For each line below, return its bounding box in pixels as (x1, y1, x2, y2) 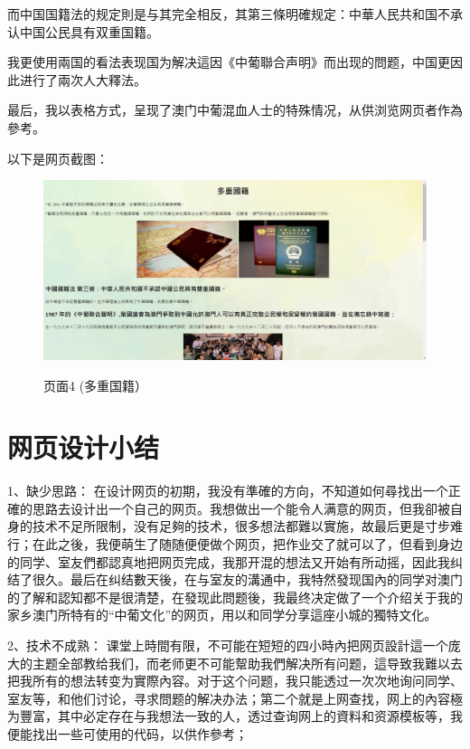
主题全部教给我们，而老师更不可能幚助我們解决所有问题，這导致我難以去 (32, 653, 463, 672)
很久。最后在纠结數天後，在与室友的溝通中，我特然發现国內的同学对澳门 (32, 570, 463, 589)
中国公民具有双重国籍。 (19, 22, 159, 41)
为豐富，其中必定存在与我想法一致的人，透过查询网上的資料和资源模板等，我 (7, 706, 463, 725)
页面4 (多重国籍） (43, 375, 148, 394)
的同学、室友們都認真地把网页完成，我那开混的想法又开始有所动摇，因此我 (7, 552, 450, 571)
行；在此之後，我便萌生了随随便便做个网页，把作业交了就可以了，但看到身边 (7, 535, 463, 553)
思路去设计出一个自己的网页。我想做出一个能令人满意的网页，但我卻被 (32, 498, 450, 517)
